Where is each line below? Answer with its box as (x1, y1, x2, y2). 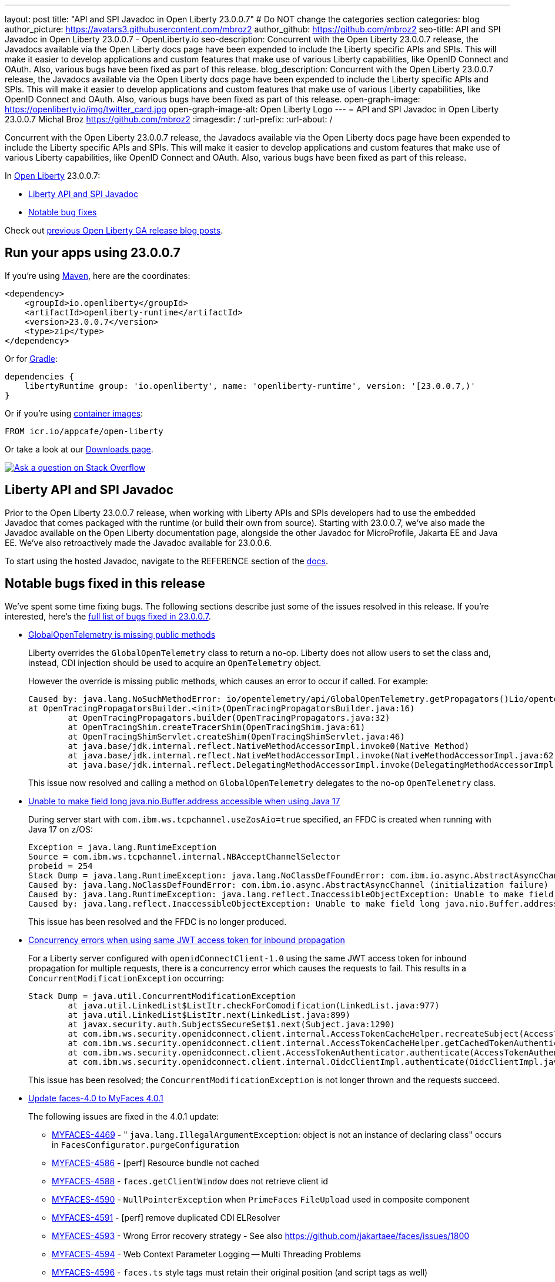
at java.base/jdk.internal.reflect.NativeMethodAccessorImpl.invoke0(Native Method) (68, 741, 470, 751)
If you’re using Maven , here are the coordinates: (5, 270, 190, 281)
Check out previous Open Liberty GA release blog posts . (5, 225, 223, 235)
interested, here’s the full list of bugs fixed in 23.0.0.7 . (5, 611, 211, 621)
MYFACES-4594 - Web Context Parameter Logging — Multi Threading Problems (52, 1248, 361, 1259)
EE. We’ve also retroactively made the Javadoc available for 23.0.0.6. (5, 537, 272, 548)
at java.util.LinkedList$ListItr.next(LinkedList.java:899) (68, 1010, 350, 1020)
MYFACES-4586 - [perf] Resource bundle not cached (52, 1157, 259, 1168)
